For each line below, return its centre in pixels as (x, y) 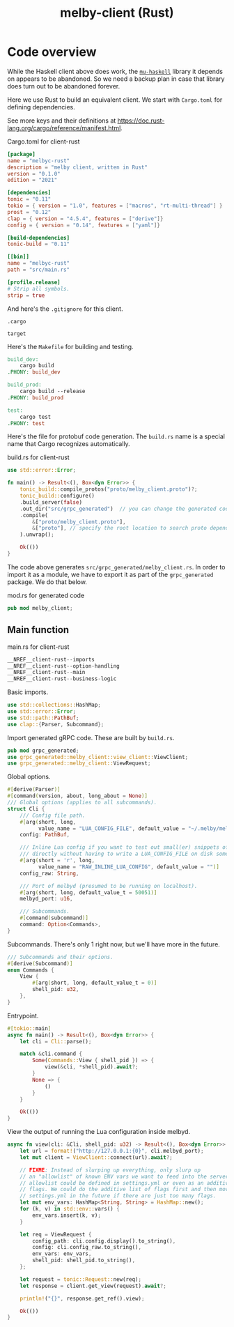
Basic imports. (28, 692)
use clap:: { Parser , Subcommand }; (56, 724)
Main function (38, 630)
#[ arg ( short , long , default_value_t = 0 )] (95, 983)
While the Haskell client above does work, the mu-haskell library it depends (115, 71)
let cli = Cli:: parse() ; (56, 1041)
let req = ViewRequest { (56, 1234)
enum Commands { (31, 970)
